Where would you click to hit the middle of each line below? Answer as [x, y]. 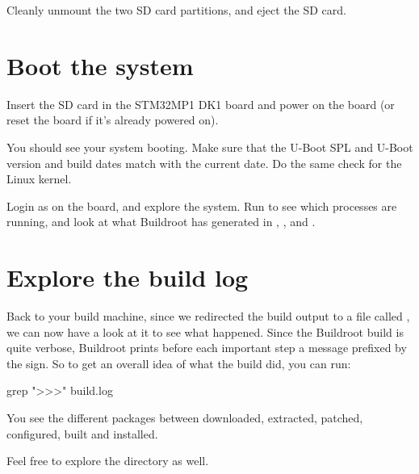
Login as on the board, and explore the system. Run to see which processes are [202, 206]
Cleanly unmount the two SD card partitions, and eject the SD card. [176, 10]
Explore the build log [128, 277]
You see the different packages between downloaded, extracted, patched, [185, 417]
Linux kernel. [39, 179]
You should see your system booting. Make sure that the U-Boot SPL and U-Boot [210, 147]
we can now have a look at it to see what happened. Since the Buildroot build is [205, 331]
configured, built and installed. [82, 433]
